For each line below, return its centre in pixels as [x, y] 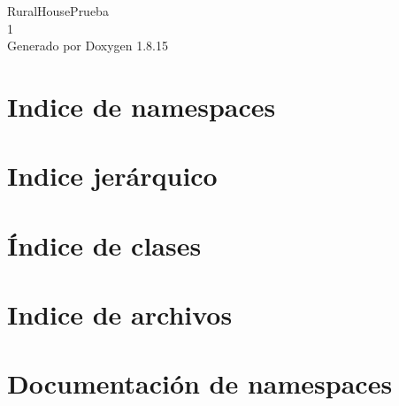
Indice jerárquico [112, 176]
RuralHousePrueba [58, 11]
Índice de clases [104, 245]
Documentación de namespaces [200, 383]
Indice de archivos [120, 314]
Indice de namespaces [142, 106]
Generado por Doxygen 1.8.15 [88, 46]
